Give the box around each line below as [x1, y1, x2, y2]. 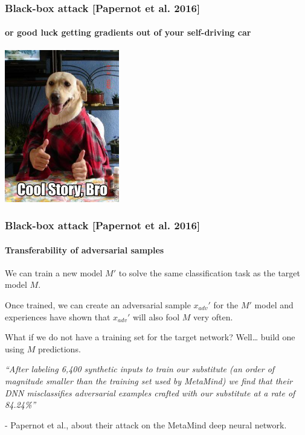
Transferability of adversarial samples [5, 243, 164, 256]
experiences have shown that [5, 310, 111, 323]
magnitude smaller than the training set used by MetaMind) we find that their [5, 374, 293, 387]
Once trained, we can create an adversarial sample [5, 299, 191, 311]
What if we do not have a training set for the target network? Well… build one [5, 331, 295, 343]
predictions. [37, 342, 81, 355]
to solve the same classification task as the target [118, 266, 300, 279]
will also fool [132, 310, 180, 323]
